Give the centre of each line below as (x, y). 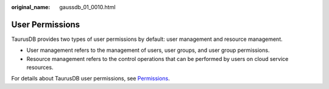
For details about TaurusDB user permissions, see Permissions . (90, 79)
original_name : (31, 7)
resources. (40, 68)
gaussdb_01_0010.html (87, 7)
